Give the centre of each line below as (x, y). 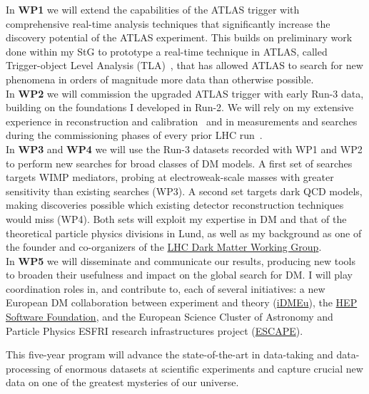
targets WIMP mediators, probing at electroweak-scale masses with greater (170, 177)
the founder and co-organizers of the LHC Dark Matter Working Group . (164, 247)
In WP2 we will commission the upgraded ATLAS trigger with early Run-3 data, (185, 93)
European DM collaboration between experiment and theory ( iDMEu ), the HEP (182, 302)
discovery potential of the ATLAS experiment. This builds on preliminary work (179, 37)
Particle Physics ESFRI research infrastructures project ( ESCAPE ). (155, 330)
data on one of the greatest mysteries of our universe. (122, 382)
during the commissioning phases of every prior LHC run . (134, 135)
